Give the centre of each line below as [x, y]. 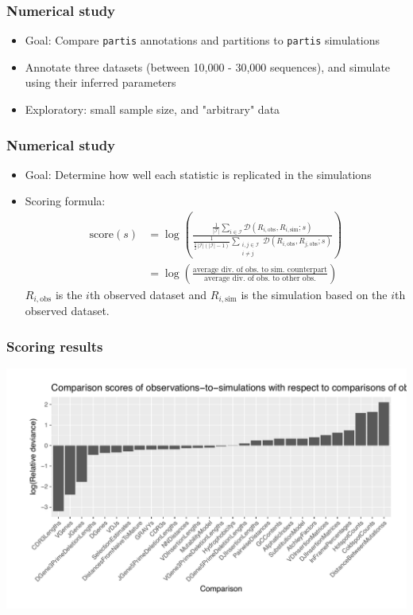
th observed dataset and [148, 294]
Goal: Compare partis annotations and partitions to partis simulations [202, 40]
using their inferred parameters [100, 82]
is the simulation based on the [314, 294]
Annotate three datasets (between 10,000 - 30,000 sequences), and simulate [208, 66]
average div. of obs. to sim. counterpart [260, 269]
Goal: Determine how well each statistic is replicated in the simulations [198, 174]
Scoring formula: [65, 201]
